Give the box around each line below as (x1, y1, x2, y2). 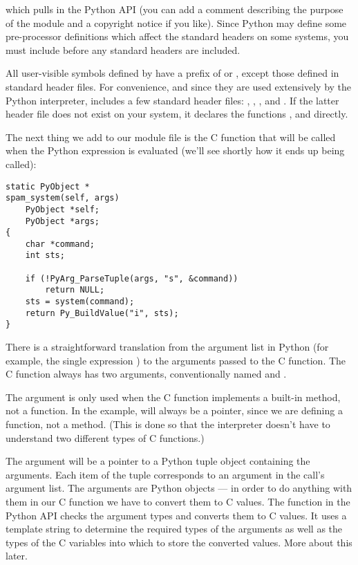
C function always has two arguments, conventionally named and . (6, 367, 287, 381)
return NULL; (45, 285, 105, 295)
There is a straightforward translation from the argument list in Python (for (6, 340, 329, 354)
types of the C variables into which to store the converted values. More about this (6, 535, 352, 549)
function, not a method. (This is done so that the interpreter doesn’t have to (6, 417, 330, 432)
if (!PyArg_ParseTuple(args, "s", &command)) (25, 273, 238, 284)
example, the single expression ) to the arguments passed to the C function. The (6, 353, 346, 367)
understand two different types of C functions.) (6, 430, 205, 445)
